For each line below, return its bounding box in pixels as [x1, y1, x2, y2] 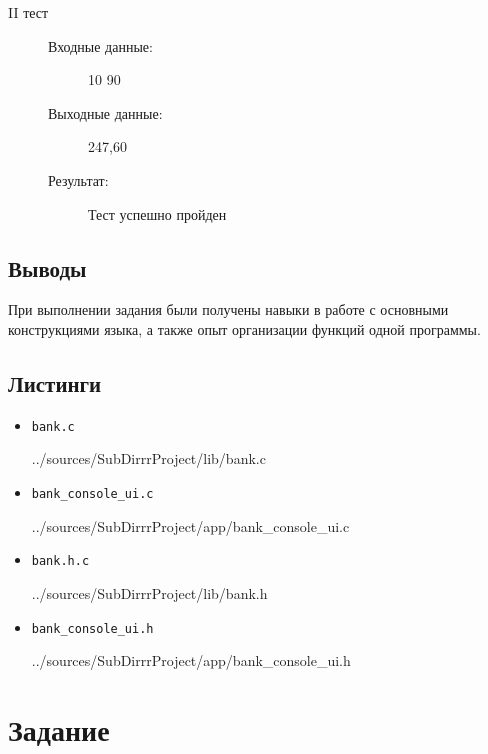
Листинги [8, 367, 102, 398]
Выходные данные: [48, 102, 163, 123]
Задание [8, 708, 110, 749]
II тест [8, 2, 49, 22]
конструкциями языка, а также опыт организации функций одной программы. [8, 318, 481, 339]
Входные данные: [48, 35, 153, 56]
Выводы [8, 252, 87, 283]
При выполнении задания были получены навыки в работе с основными [8, 299, 449, 320]
